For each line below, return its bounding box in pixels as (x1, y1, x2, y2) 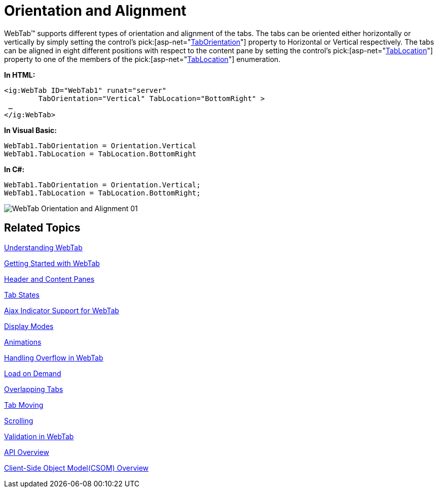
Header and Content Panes (4, 274, 95, 283)
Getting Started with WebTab (4, 258, 100, 268)
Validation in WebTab (4, 432, 74, 441)
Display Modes (4, 321, 54, 331)
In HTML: (4, 70, 35, 79)
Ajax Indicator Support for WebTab (4, 306, 119, 315)
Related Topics (4, 221, 81, 235)
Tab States (4, 290, 40, 299)
